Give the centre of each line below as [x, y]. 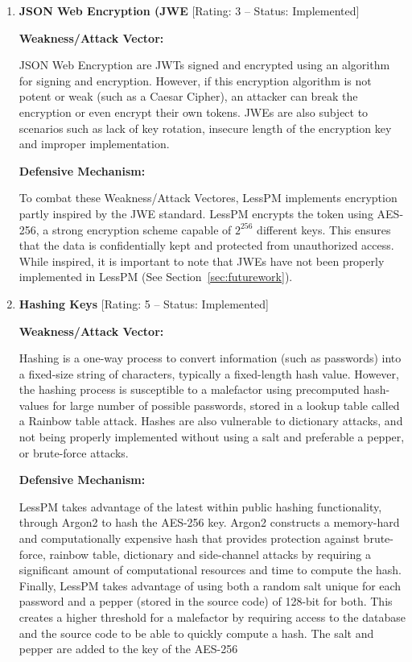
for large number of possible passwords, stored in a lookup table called [226, 405]
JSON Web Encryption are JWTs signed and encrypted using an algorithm [204, 65]
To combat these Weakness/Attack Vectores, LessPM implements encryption [208, 198]
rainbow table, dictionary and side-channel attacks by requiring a [210, 554]
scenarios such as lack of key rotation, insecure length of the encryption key [205, 128]
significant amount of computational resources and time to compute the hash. [210, 570]
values [34, 405]
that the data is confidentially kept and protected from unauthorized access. [206, 245]
